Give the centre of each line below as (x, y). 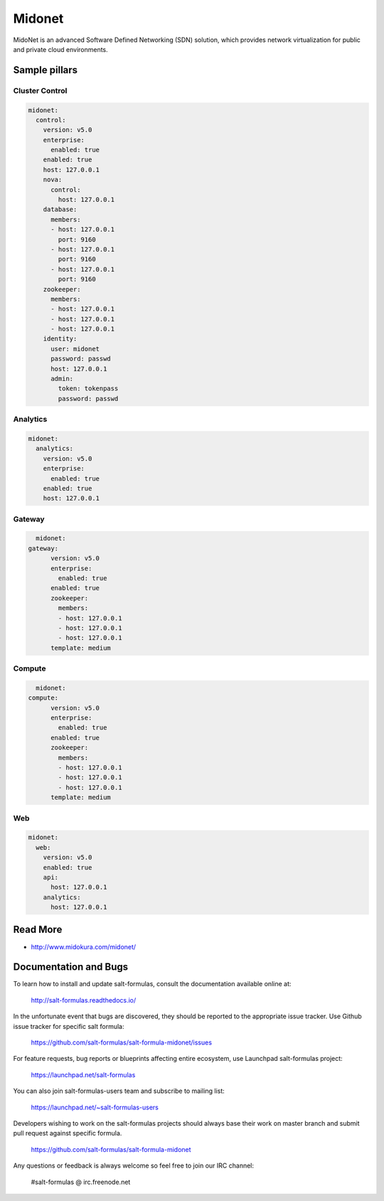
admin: (62, 379)
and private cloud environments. (60, 49)
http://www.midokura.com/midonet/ (84, 946)
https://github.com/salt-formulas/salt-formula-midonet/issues (122, 1042)
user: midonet (75, 349)
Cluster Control (40, 90)
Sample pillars (46, 70)
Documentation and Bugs (70, 967)
